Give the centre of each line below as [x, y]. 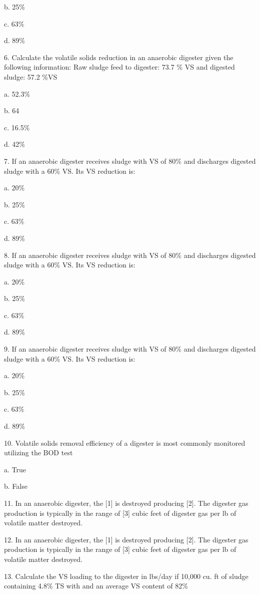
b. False [16, 486]
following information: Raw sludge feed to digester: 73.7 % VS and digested [119, 67]
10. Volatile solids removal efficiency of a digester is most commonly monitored [125, 442]
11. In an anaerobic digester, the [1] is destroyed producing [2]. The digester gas [126, 503]
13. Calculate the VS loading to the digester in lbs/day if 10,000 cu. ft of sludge [126, 576]
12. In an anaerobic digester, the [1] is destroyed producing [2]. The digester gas [126, 539]
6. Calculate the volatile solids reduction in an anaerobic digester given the [119, 57]
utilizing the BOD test [38, 453]
